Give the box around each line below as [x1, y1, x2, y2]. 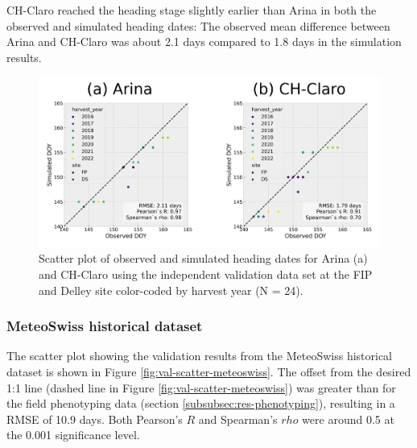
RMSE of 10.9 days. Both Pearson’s [6, 410, 183, 427]
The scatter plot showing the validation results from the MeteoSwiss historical [6, 347, 393, 364]
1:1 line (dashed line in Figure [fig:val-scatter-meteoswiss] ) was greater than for [6, 379, 396, 396]
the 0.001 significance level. [6, 426, 140, 443]
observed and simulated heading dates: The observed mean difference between [6, 17, 390, 34]
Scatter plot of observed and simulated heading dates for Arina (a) [39, 250, 368, 267]
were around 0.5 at [302, 410, 394, 427]
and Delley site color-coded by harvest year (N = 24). [39, 281, 303, 298]
